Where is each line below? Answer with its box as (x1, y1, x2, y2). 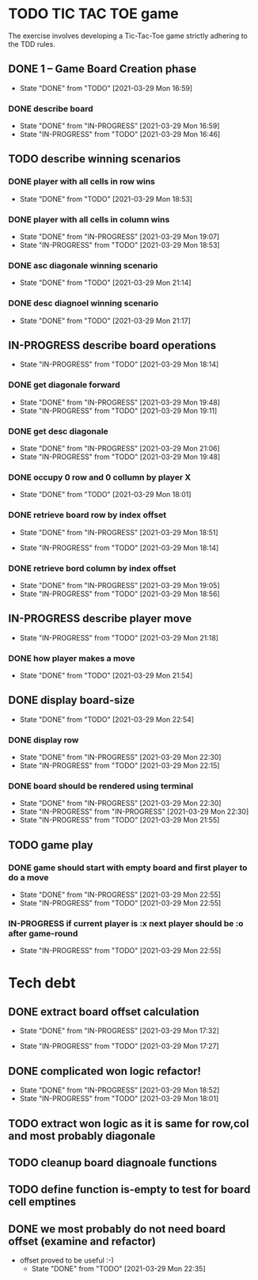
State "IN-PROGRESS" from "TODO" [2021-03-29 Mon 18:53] (19, 241, 220, 250)
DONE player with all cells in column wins (8, 214, 170, 225)
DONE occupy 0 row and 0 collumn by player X (8, 472, 192, 483)
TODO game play (8, 838, 93, 852)
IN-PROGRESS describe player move (8, 612, 192, 625)
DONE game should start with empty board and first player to (8, 862, 248, 873)
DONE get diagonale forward (8, 379, 120, 390)
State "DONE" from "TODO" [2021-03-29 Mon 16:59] (19, 83, 193, 93)
